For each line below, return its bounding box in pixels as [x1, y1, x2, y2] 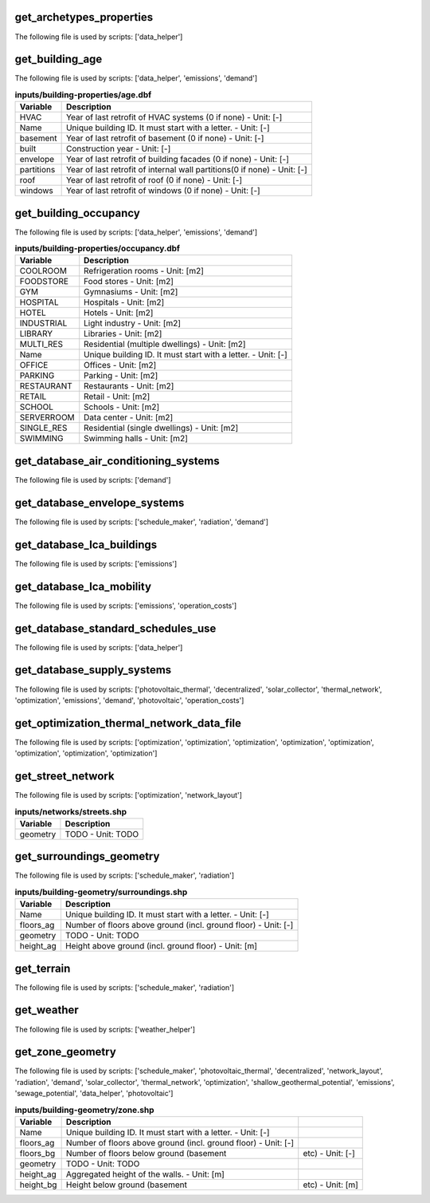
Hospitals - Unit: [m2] [84, 297, 165, 308]
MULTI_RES [19, 339, 64, 350]
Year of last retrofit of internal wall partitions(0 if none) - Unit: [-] [65, 164, 308, 176]
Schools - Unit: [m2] [84, 401, 160, 412]
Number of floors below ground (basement [65, 1148, 227, 1159]
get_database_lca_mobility [14, 579, 151, 594]
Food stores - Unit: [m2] [84, 276, 174, 287]
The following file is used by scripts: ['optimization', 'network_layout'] [14, 791, 243, 800]
